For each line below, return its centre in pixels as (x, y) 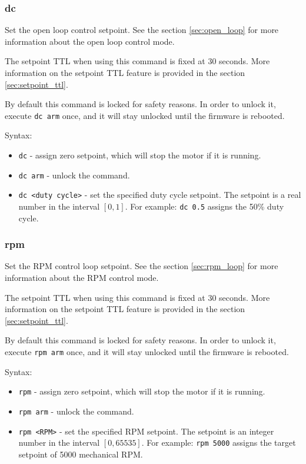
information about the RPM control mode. (82, 278)
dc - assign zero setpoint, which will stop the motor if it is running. (140, 155)
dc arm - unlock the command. (74, 175)
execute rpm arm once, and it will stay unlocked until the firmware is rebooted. (147, 352)
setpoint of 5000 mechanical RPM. (81, 454)
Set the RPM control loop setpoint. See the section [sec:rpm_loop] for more (142, 266)
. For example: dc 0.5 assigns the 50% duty (204, 206)
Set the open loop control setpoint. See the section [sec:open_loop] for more (142, 30)
